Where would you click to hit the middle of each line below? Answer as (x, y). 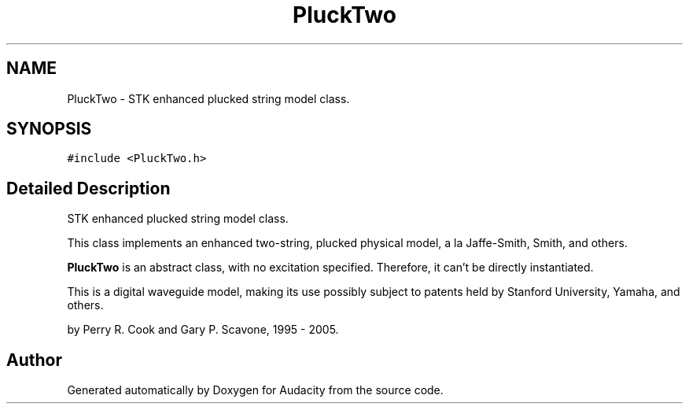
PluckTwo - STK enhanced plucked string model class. (208, 98)
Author (34, 360)
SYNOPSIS (49, 129)
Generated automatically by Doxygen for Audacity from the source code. (255, 390)
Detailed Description (88, 188)
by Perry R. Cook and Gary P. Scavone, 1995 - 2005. (203, 330)
